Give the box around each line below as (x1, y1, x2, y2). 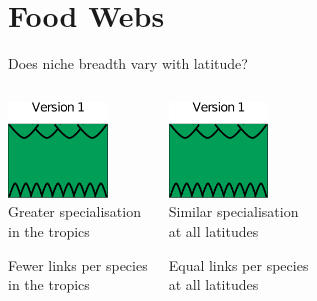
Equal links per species (168, 254, 309, 275)
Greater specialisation (8, 201, 141, 222)
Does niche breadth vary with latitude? (8, 53, 248, 74)
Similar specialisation (168, 201, 299, 222)
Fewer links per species (8, 254, 148, 275)
